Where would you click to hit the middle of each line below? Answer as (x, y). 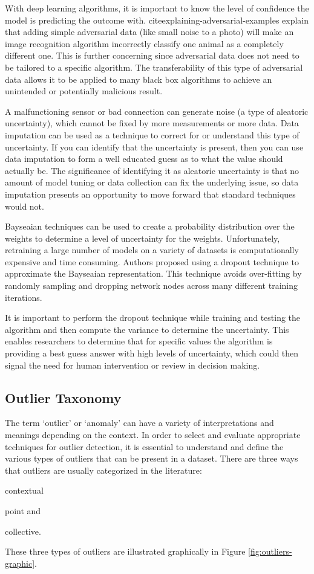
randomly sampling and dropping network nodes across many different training (151, 285)
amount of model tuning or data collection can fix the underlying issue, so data (152, 182)
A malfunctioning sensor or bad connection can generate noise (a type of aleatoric (157, 111)
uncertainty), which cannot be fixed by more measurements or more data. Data (152, 123)
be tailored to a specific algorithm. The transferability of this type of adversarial (154, 67)
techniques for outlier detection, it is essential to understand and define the (144, 446)
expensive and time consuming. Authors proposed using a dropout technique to (152, 261)
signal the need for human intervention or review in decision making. (132, 365)
